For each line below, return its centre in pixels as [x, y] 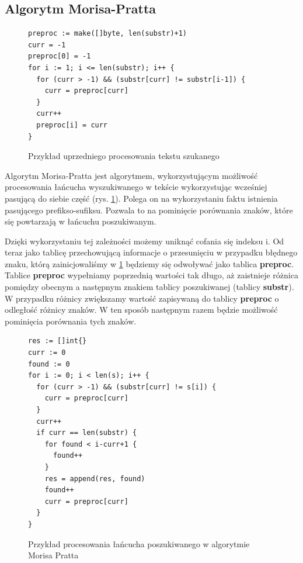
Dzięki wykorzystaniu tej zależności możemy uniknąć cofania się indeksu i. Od [144, 241]
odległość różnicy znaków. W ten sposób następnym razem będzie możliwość [141, 310]
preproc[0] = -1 [60, 56]
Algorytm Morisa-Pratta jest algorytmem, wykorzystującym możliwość [131, 175]
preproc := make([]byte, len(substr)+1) [108, 34]
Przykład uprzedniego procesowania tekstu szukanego [124, 156]
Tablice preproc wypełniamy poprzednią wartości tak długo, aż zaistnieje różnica [151, 275]
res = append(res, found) [95, 479]
